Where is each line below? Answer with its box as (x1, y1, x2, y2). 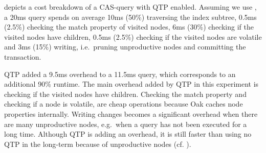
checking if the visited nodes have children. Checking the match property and (4, 88, 247, 99)
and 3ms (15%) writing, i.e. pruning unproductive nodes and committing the (4, 41, 246, 52)
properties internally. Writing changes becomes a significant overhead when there (4, 108, 258, 119)
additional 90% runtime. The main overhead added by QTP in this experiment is (4, 79, 259, 89)
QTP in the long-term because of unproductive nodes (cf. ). (4, 138, 191, 149)
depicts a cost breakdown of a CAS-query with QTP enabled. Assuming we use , (4, 2, 257, 12)
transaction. (4, 51, 41, 62)
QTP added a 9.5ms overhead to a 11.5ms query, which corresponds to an (4, 68, 236, 79)
